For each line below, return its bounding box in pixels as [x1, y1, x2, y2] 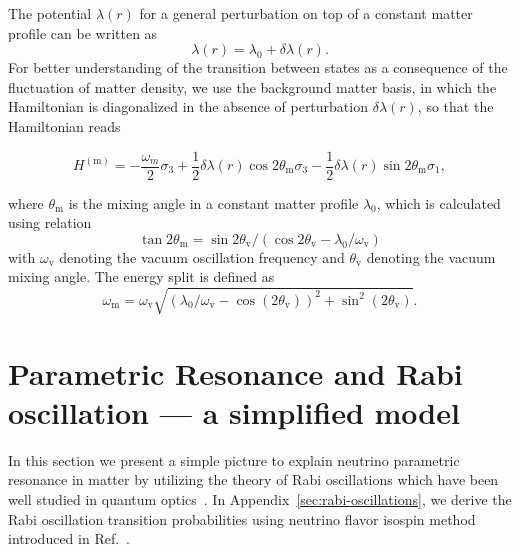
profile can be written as [8, 22, 158, 43]
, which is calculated [376, 192, 501, 213]
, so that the [417, 96, 494, 117]
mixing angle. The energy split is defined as [8, 266, 275, 287]
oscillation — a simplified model [8, 391, 460, 432]
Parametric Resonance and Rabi [8, 352, 463, 393]
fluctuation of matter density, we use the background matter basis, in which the [8, 76, 497, 97]
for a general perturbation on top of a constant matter [139, 3, 473, 23]
